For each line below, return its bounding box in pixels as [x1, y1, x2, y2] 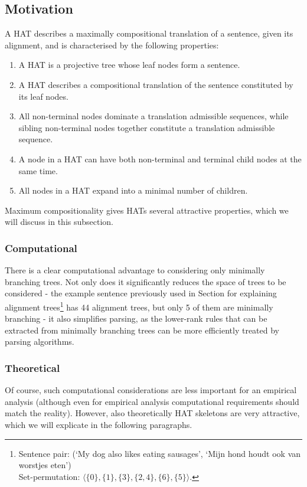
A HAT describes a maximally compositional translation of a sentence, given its [5, 27, 293, 40]
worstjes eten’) [18, 459, 71, 471]
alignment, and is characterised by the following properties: [5, 38, 219, 51]
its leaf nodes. [18, 90, 68, 102]
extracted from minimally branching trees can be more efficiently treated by [5, 323, 280, 336]
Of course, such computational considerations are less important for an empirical [5, 384, 297, 396]
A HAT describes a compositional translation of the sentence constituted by [18, 78, 293, 90]
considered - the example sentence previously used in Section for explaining [5, 287, 277, 299]
